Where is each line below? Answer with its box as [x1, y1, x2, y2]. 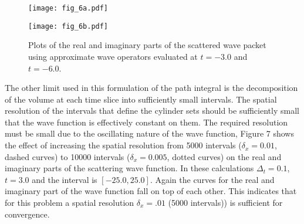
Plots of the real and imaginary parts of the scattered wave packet [28, 39, 266, 51]
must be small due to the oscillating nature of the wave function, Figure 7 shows [5, 127, 294, 140]
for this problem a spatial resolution [5, 196, 134, 209]
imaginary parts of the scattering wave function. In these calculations [5, 162, 254, 174]
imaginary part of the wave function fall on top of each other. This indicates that [5, 185, 297, 197]
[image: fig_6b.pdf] [28, 22, 109, 30]
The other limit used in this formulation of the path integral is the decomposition [5, 82, 298, 94]
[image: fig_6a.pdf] [28, 4, 109, 12]
